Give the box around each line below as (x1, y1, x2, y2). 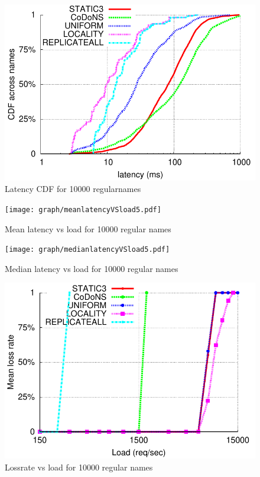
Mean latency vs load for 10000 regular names (5, 222, 171, 235)
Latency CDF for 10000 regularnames (5, 183, 141, 195)
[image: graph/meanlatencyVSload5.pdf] (5, 205, 161, 214)
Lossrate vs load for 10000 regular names (5, 460, 153, 473)
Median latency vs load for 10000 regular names (5, 262, 178, 274)
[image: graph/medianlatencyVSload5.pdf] (5, 245, 170, 254)
